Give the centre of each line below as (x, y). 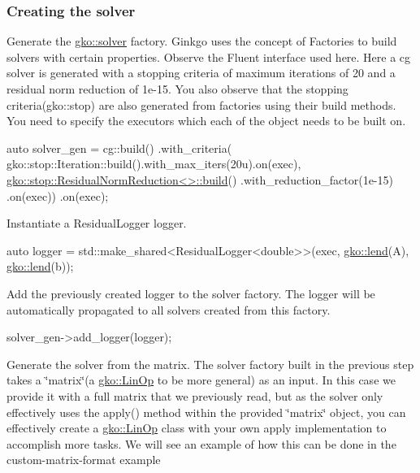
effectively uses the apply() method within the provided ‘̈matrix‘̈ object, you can (206, 412)
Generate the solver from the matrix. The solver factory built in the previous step (210, 364)
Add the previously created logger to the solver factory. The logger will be (191, 293)
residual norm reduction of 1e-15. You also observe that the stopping (178, 89)
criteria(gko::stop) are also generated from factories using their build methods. (201, 104)
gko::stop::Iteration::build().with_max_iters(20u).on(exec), (154, 164)
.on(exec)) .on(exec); (58, 195)
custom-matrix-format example (84, 460)
